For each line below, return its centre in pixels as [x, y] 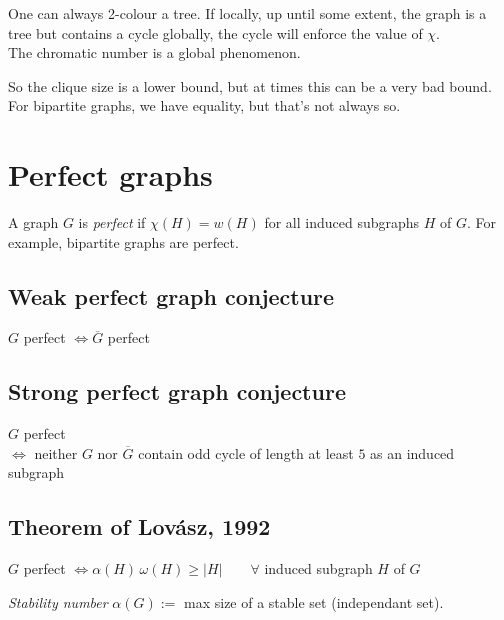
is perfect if [112, 222]
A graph [33, 222]
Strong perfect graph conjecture [177, 391]
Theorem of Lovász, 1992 [139, 526]
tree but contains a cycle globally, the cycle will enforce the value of [215, 32]
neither [56, 452]
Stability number [58, 601]
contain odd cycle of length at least [246, 452]
